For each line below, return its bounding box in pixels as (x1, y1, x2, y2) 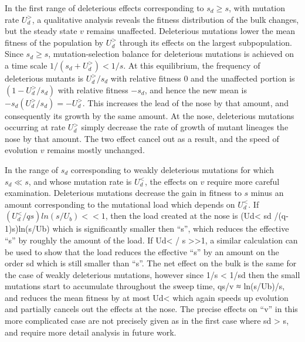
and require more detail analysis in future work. (5, 326, 177, 338)
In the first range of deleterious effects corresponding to (5, 2, 204, 13)
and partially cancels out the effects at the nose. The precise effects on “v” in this (5, 303, 298, 315)
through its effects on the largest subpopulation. (119, 36, 292, 48)
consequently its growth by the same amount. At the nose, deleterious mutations (5, 109, 294, 121)
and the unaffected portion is (191, 72, 295, 84)
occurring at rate (5, 121, 66, 133)
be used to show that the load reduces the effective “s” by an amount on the (5, 245, 279, 258)
